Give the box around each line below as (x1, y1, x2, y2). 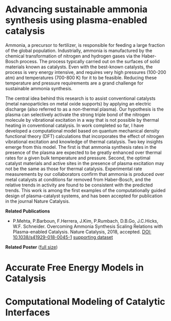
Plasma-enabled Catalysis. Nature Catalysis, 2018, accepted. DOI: (12, 228, 152, 235)
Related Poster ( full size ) (5, 244, 58, 250)
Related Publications (5, 208, 50, 214)
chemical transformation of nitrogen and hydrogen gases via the (5, 52, 140, 59)
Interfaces (5, 307, 50, 318)
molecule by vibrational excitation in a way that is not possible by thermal (5, 117, 159, 123)
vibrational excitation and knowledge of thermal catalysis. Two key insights (5, 139, 163, 145)
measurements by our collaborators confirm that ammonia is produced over (5, 171, 165, 177)
